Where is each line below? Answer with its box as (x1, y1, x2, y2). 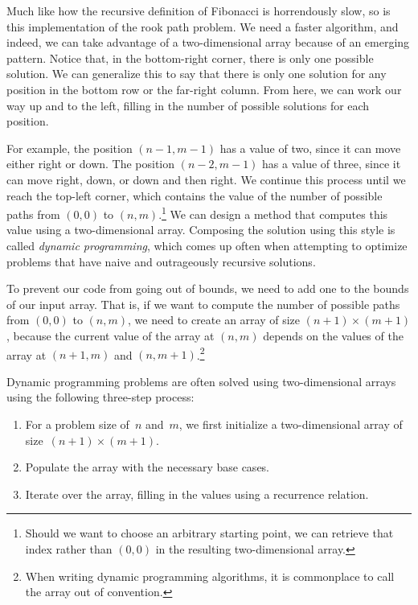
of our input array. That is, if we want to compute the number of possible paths (6, 295, 400, 312)
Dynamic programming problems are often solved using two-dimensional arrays (6, 372, 396, 389)
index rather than (25, 540, 113, 557)
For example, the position (6, 139, 133, 156)
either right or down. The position (6, 155, 175, 172)
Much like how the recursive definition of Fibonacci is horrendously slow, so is (6, 2, 391, 19)
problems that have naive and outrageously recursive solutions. (6, 253, 316, 270)
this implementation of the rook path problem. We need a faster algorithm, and (6, 18, 399, 35)
